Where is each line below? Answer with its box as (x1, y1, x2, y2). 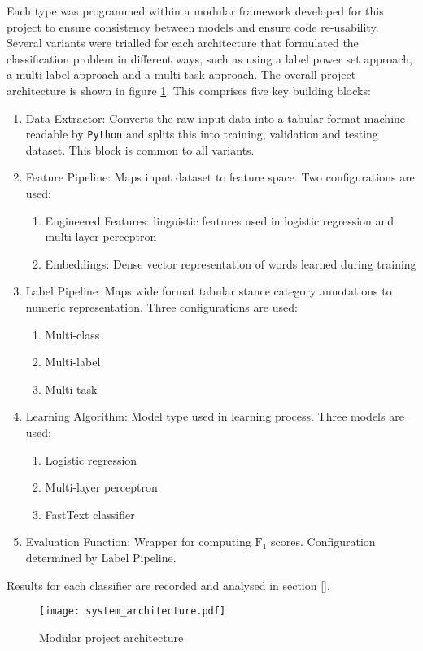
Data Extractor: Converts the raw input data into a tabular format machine (25, 109, 406, 126)
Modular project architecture (39, 628, 184, 645)
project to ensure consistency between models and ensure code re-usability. (7, 18, 379, 35)
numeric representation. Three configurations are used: (25, 298, 298, 315)
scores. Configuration (271, 533, 376, 550)
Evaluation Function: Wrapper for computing (25, 533, 251, 550)
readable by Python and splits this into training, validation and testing (25, 125, 378, 142)
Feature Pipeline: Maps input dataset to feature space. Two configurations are (25, 168, 415, 186)
